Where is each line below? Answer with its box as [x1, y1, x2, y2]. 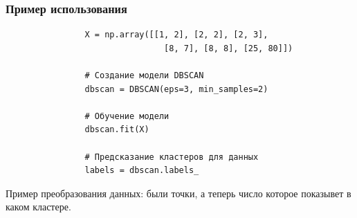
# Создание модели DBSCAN [84, 71, 204, 80]
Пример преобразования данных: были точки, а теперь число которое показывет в [6, 185, 351, 200]
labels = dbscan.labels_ [84, 165, 199, 176]
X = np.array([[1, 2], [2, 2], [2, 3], [84, 30, 268, 40]
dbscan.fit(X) [84, 125, 149, 135]
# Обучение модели [84, 111, 170, 121]
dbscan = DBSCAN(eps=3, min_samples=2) [84, 84, 268, 94]
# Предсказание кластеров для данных [84, 152, 259, 162]
